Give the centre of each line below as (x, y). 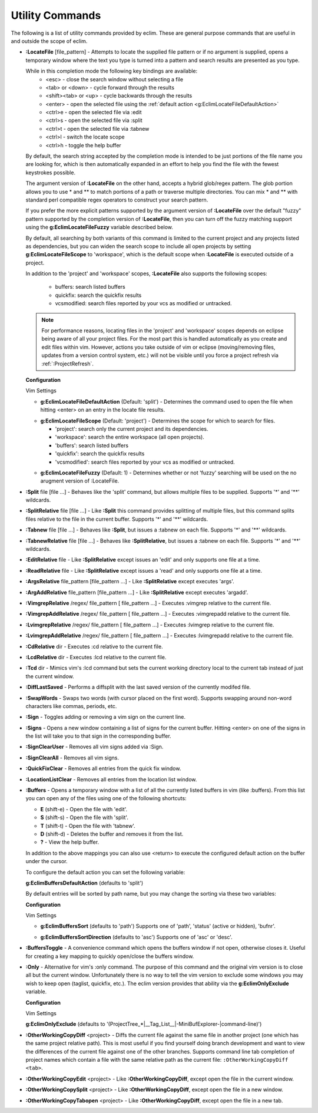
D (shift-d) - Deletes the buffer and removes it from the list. (112, 834)
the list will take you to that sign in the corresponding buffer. (98, 736)
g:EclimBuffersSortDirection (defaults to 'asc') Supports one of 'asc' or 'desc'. (136, 937)
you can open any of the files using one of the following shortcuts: (106, 798)
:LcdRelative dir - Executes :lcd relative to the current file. (96, 657)
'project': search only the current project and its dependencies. (132, 429)
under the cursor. (47, 861)
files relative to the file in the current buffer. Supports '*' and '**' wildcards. (117, 519)
